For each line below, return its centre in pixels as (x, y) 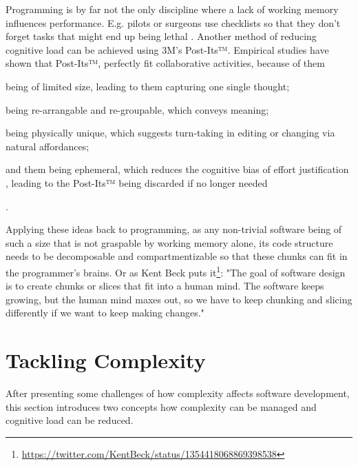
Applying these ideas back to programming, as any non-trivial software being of (174, 229)
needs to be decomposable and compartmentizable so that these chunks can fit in (177, 256)
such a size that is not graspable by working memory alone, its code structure (169, 242)
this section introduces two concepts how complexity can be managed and (161, 406)
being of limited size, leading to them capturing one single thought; (148, 86)
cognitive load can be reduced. (70, 420)
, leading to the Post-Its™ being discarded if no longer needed (137, 182)
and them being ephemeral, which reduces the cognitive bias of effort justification (177, 169)
